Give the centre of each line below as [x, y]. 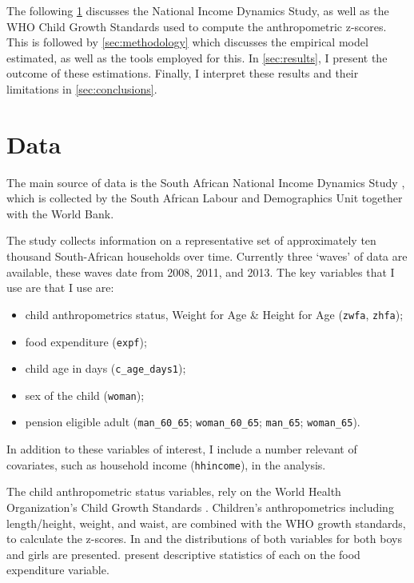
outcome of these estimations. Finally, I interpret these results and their [183, 73]
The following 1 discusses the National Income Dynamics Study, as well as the [198, 10]
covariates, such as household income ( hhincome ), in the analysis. [166, 464]
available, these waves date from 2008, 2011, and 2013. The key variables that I [201, 272]
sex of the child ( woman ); [85, 395]
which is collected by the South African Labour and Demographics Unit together [205, 198]
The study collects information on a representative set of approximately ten [191, 240]
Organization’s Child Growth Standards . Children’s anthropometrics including [200, 507]
